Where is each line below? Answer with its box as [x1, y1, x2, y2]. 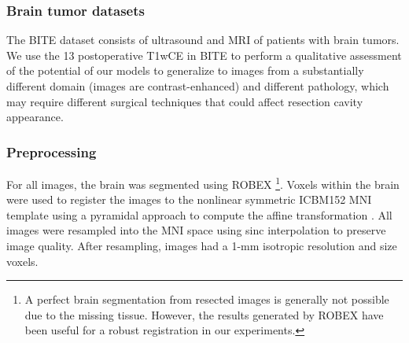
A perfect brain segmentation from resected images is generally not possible [24, 291, 389, 308]
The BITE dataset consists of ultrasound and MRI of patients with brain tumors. [6, 31, 400, 48]
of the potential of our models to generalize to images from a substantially [6, 62, 364, 79]
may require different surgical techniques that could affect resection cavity [6, 93, 363, 109]
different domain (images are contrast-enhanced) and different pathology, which [6, 78, 389, 94]
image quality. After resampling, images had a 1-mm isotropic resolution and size [6, 238, 397, 254]
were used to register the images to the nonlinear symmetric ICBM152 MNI [6, 191, 372, 208]
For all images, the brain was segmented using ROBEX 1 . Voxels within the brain [6, 174, 400, 192]
